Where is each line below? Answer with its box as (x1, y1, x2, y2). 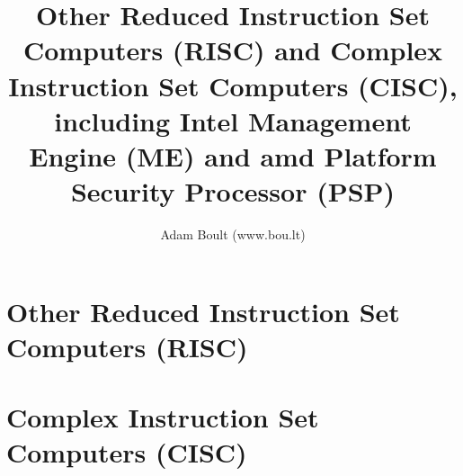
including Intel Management (54, 102, 412, 139)
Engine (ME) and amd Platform (29, 137, 437, 174)
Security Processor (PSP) (70, 173, 396, 210)
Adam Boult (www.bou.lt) (160, 225, 306, 244)
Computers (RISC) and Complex (22, 31, 443, 68)
